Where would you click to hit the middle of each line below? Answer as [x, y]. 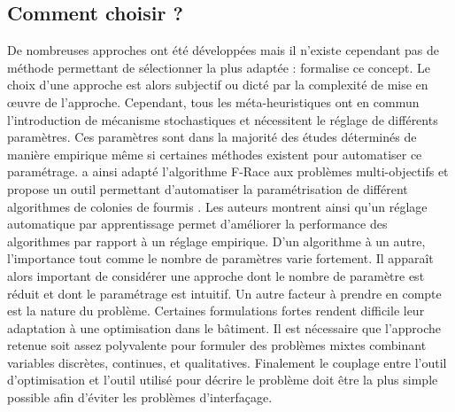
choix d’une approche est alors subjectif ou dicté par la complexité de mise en [218, 85]
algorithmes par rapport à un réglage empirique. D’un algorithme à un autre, [216, 241]
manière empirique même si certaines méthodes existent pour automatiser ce [215, 154]
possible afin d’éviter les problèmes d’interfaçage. [140, 397]
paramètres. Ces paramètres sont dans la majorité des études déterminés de [212, 137]
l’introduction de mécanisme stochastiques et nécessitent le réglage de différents [223, 119]
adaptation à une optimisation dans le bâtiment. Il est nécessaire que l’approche [224, 327]
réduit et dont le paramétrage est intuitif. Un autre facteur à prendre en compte [224, 293]
